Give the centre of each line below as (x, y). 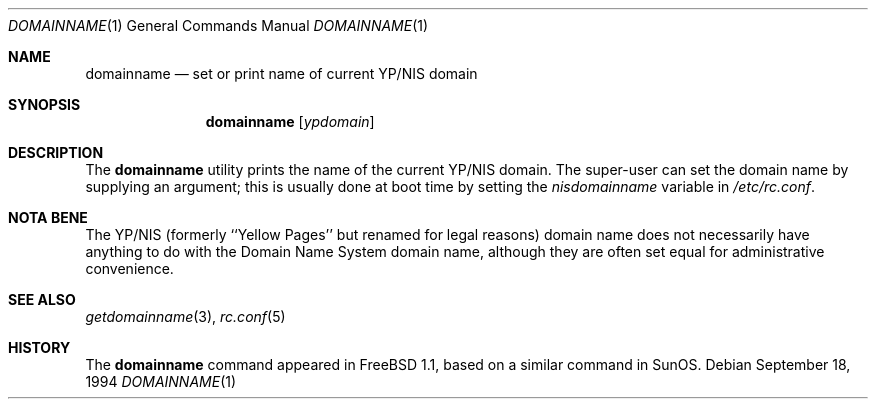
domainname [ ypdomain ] (290, 121)
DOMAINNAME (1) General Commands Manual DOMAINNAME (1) (218, 25)
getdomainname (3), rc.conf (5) (185, 316)
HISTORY (39, 347)
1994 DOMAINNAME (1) (161, 381)
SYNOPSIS (44, 104)
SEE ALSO (42, 299)
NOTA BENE (48, 217)
